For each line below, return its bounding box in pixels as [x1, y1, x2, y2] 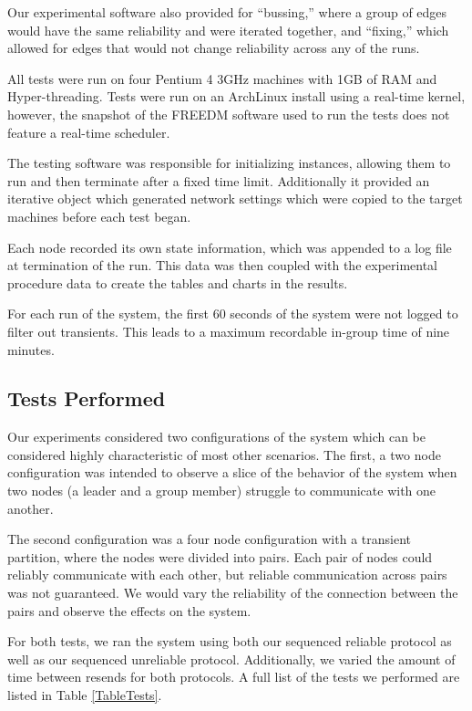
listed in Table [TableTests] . [7, 685, 162, 705]
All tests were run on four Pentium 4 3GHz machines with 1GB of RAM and [7, 68, 437, 88]
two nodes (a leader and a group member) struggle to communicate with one [7, 481, 436, 500]
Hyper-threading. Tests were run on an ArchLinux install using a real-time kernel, [7, 87, 466, 106]
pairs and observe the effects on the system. [7, 601, 251, 620]
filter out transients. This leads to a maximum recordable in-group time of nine [7, 321, 450, 340]
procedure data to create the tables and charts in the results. [7, 273, 348, 292]
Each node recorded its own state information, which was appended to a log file [7, 237, 452, 256]
